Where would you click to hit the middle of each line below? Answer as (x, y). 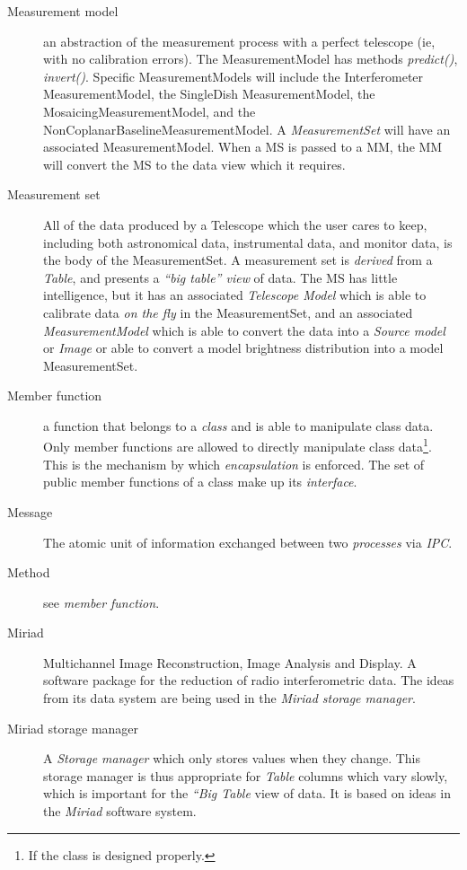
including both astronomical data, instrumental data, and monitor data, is (248, 242)
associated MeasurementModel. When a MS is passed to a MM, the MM (243, 147)
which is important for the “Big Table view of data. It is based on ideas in (247, 793)
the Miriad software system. (120, 811)
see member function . (101, 602)
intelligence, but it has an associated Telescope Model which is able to (235, 295)
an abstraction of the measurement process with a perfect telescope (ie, (239, 41)
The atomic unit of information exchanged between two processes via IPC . (248, 542)
